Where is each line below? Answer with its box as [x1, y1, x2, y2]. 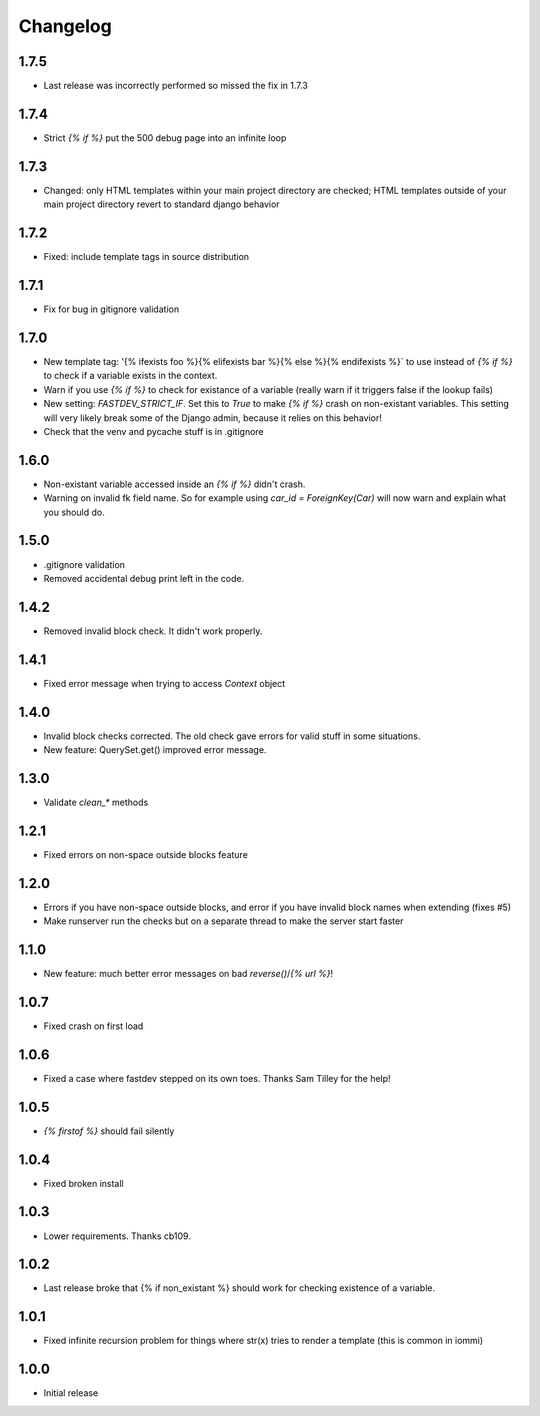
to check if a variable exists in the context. [43, 370, 218, 382]
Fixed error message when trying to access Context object [43, 677, 286, 689]
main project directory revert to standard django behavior [43, 198, 280, 210]
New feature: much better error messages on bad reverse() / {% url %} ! [43, 968, 334, 980]
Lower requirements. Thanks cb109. [43, 1230, 192, 1242]
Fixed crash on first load [43, 1020, 144, 1032]
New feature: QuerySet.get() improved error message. [43, 744, 267, 756]
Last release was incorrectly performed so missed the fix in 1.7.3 [43, 80, 309, 92]
